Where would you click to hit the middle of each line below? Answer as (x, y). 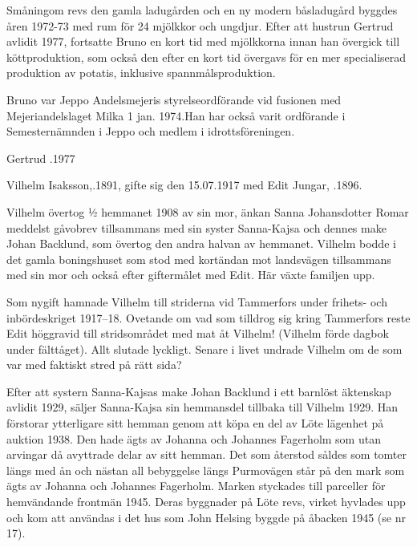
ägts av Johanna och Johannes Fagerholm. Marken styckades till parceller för (196, 486)
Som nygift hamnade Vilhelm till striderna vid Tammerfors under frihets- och (197, 301)
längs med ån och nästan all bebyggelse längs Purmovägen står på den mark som (206, 470)
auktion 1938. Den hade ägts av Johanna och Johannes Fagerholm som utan (194, 438)
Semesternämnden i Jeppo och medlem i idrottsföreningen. (151, 131)
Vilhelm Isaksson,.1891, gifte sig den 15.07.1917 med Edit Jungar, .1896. (184, 185)
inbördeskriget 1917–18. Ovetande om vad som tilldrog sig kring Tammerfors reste (208, 317)
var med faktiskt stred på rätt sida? (94, 365)
